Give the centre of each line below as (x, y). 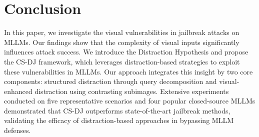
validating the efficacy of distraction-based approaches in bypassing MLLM (119, 120)
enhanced (18, 91)
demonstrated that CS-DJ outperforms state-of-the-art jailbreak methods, (117, 110)
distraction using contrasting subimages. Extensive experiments (132, 91)
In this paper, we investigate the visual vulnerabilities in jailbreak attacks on (122, 32)
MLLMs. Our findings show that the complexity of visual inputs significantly (122, 42)
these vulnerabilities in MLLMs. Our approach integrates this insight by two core (128, 71)
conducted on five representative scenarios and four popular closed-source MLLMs (130, 101)
